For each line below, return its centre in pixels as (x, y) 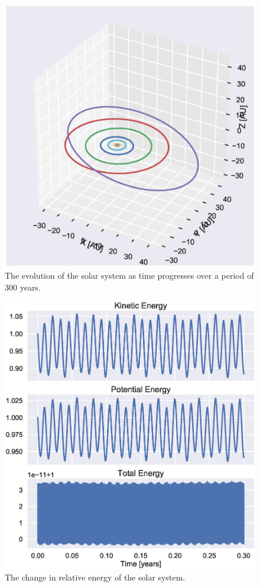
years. (30, 287)
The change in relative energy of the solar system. (95, 577)
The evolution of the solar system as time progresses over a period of (129, 275)
